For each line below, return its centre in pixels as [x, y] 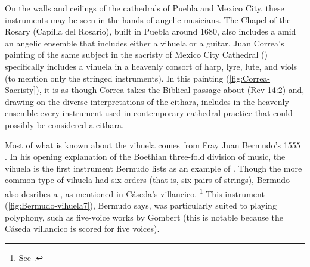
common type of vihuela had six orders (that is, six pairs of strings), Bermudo [148, 180]
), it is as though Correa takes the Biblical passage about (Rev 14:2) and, [170, 90]
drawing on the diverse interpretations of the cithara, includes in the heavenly [147, 101]
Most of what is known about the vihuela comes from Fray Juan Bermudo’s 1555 [153, 145]
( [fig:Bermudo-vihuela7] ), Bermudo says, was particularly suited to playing [141, 205]
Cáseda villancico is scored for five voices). [82, 229]
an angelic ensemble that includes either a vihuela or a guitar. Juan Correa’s [145, 43]
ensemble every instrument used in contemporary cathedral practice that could [149, 113]
